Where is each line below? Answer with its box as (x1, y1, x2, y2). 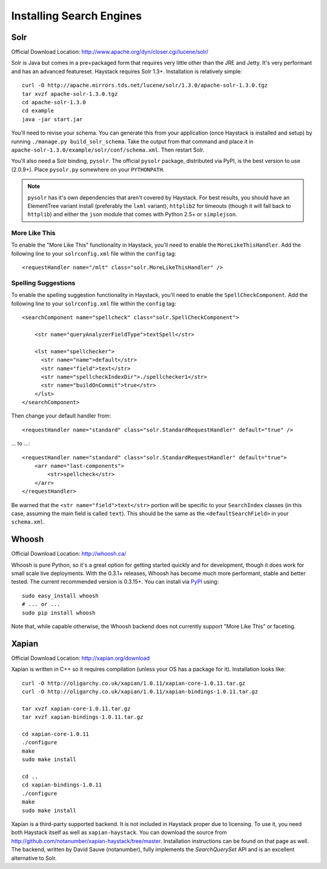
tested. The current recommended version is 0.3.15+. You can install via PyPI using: (11, 578, 219, 585)
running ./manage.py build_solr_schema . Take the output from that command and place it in (11, 138, 254, 145)
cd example (22, 107, 54, 115)
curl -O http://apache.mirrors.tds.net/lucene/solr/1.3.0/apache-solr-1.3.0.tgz (22, 82, 268, 89)
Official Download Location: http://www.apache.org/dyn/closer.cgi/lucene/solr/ (11, 48, 209, 56)
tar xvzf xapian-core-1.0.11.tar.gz (22, 705, 131, 712)
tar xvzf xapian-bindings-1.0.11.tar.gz (22, 714, 144, 721)
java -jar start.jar (22, 116, 83, 122)
